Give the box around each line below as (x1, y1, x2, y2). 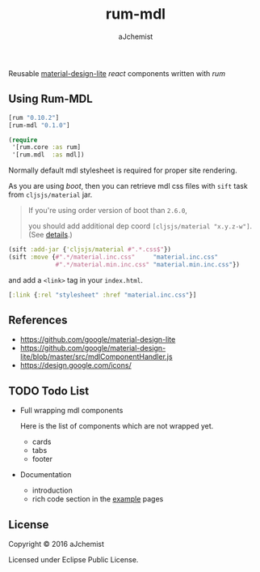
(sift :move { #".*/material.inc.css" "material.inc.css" (8, 253, 219, 261)
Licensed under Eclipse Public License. (8, 555, 139, 565)
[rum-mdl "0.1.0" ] (8, 121, 70, 130)
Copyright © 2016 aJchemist (8, 540, 105, 549)
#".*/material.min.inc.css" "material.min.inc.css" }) (55, 260, 241, 268)
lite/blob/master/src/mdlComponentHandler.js (19, 352, 173, 361)
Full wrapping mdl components (19, 406, 124, 416)
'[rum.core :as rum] (11, 143, 82, 152)
